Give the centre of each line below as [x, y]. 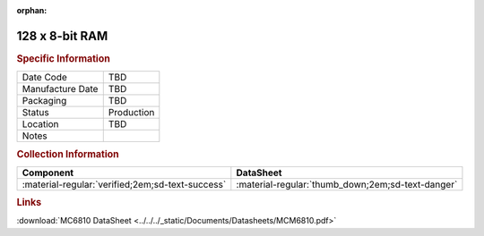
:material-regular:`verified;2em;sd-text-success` [124, 184]
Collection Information [68, 154]
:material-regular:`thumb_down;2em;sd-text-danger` [347, 184]
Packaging [44, 101]
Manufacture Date [60, 89]
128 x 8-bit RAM [62, 36]
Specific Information [64, 58]
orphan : [32, 10]
